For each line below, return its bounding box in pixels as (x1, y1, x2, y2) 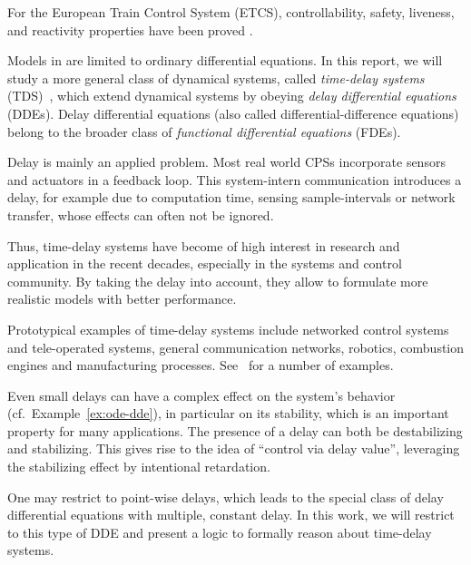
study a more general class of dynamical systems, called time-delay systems (7, 68, 425, 87)
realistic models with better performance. (7, 289, 237, 308)
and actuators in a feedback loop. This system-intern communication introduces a (7, 170, 462, 189)
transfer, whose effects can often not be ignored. (7, 205, 274, 224)
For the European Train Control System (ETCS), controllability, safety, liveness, (7, 3, 455, 21)
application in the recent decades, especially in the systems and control (7, 254, 402, 273)
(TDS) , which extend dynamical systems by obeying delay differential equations (7, 86, 456, 105)
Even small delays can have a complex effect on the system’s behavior (7, 385, 396, 404)
